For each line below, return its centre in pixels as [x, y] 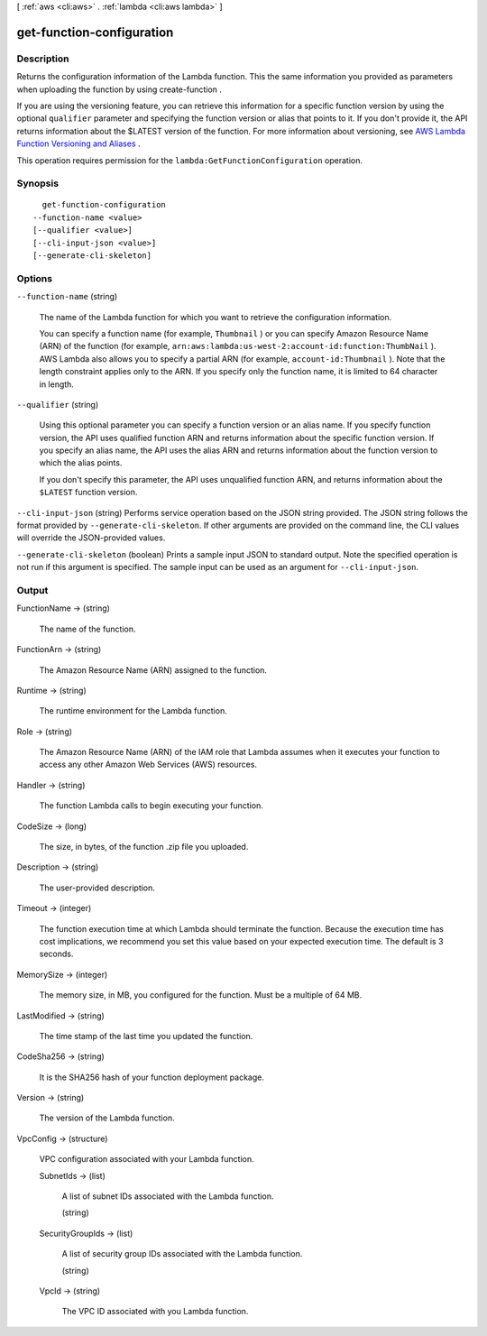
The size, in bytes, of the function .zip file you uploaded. [144, 847]
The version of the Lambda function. [107, 1118]
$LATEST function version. [88, 493]
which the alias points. [81, 463]
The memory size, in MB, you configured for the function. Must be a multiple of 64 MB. [201, 995]
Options [35, 278]
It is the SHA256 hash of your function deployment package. [152, 1077]
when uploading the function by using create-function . [119, 89]
